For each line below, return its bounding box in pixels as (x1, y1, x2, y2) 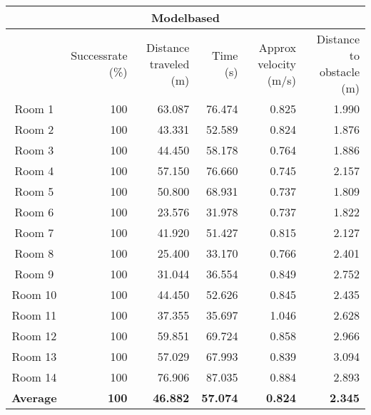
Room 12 (11, 327, 57, 344)
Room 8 (14, 245, 54, 261)
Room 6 (14, 204, 54, 220)
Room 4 (14, 162, 54, 179)
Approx (258, 38, 296, 56)
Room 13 (11, 348, 57, 364)
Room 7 (14, 224, 54, 241)
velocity (258, 55, 296, 72)
